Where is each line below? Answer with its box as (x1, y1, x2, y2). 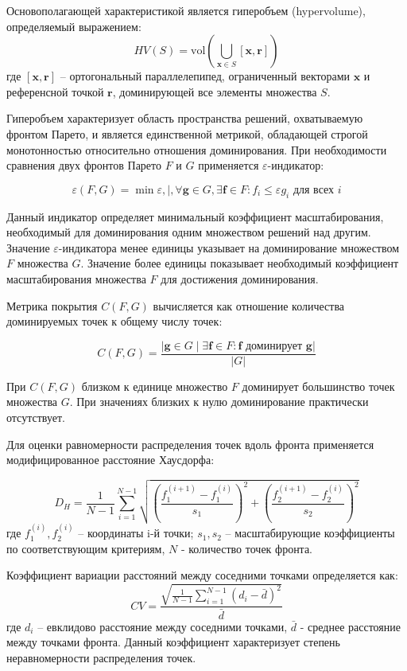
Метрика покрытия (6, 297, 98, 314)
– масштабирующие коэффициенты (225, 525, 395, 541)
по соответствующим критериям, (6, 540, 165, 556)
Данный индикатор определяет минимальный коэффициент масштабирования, (6, 208, 384, 224)
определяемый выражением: (6, 18, 141, 34)
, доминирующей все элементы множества (112, 83, 317, 99)
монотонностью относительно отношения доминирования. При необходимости (6, 141, 387, 158)
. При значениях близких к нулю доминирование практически (69, 393, 369, 410)
